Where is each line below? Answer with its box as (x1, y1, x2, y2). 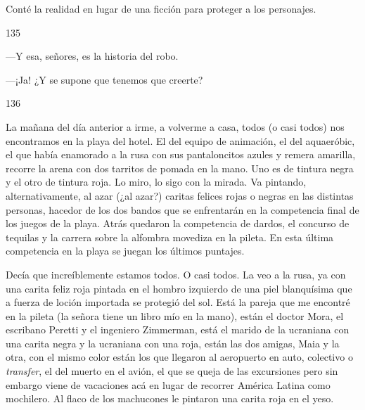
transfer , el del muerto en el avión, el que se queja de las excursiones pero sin (6, 364, 338, 378)
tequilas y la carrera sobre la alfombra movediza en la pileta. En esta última (6, 229, 334, 244)
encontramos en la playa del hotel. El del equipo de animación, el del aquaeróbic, (6, 133, 355, 148)
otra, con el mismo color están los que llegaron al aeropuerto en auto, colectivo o (6, 350, 353, 364)
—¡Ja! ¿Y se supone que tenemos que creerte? (6, 72, 203, 87)
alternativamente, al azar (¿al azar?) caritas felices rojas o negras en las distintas (6, 188, 354, 203)
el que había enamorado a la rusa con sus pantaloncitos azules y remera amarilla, (6, 147, 356, 162)
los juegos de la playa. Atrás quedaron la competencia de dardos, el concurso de (6, 216, 350, 231)
